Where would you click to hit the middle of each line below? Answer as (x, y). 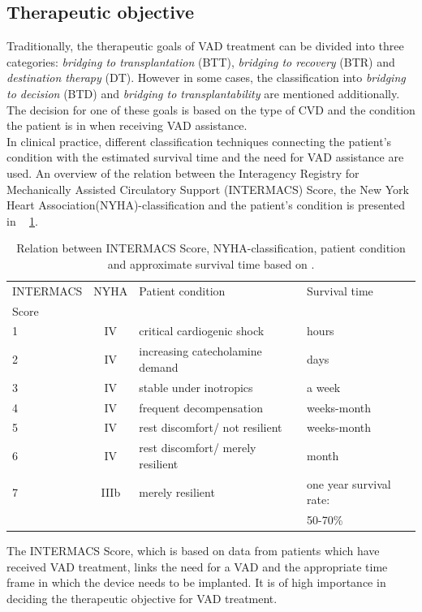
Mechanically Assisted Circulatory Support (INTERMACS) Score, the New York (208, 189)
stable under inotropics (196, 387)
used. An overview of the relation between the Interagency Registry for (183, 172)
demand (159, 366)
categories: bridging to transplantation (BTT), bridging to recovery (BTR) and (201, 61)
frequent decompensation (201, 407)
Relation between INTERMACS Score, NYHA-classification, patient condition (211, 248)
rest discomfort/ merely (198, 448)
